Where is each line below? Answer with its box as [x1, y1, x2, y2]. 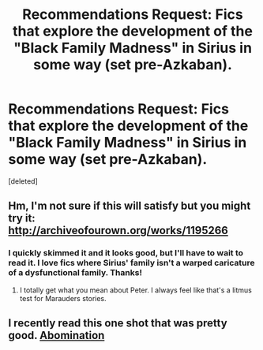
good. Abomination [8, 329, 105, 342]
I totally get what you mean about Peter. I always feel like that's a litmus [19, 285, 253, 295]
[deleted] [8, 176, 38, 186]
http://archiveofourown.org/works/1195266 [8, 224, 229, 237]
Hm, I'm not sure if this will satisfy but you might [8, 199, 251, 213]
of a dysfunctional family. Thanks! [8, 267, 142, 278]
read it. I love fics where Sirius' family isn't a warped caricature [8, 258, 255, 269]
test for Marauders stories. [19, 293, 107, 303]
